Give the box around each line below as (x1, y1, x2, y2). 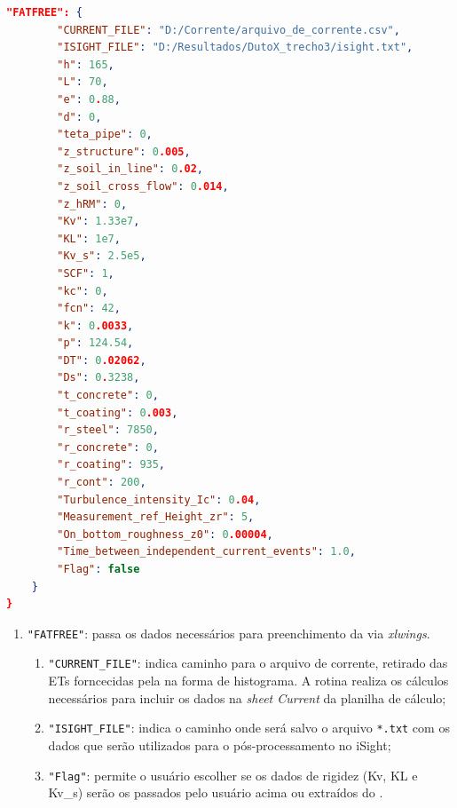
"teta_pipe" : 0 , (57, 128, 153, 141)
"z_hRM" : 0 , (57, 197, 128, 210)
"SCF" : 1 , (57, 266, 114, 280)
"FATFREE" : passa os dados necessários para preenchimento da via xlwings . (27, 623, 430, 642)
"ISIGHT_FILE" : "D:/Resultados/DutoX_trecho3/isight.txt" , (57, 41, 414, 54)
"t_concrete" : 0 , (57, 389, 159, 402)
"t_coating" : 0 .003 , (57, 406, 178, 419)
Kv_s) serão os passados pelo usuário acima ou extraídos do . (48, 783, 383, 802)
